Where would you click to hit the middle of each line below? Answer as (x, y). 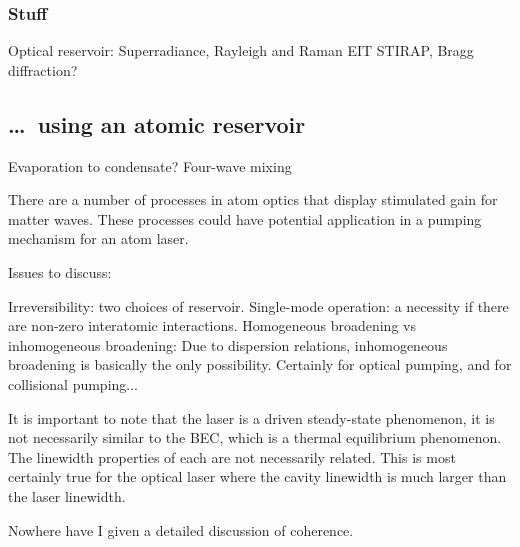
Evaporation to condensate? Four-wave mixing (150, 165)
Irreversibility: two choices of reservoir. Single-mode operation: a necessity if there (258, 305)
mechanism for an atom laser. (98, 238)
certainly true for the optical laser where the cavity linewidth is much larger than (257, 476)
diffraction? (43, 69)
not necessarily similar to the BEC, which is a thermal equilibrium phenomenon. (255, 437)
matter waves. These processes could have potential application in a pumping (245, 218)
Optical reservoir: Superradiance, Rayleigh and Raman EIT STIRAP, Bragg (241, 50)
